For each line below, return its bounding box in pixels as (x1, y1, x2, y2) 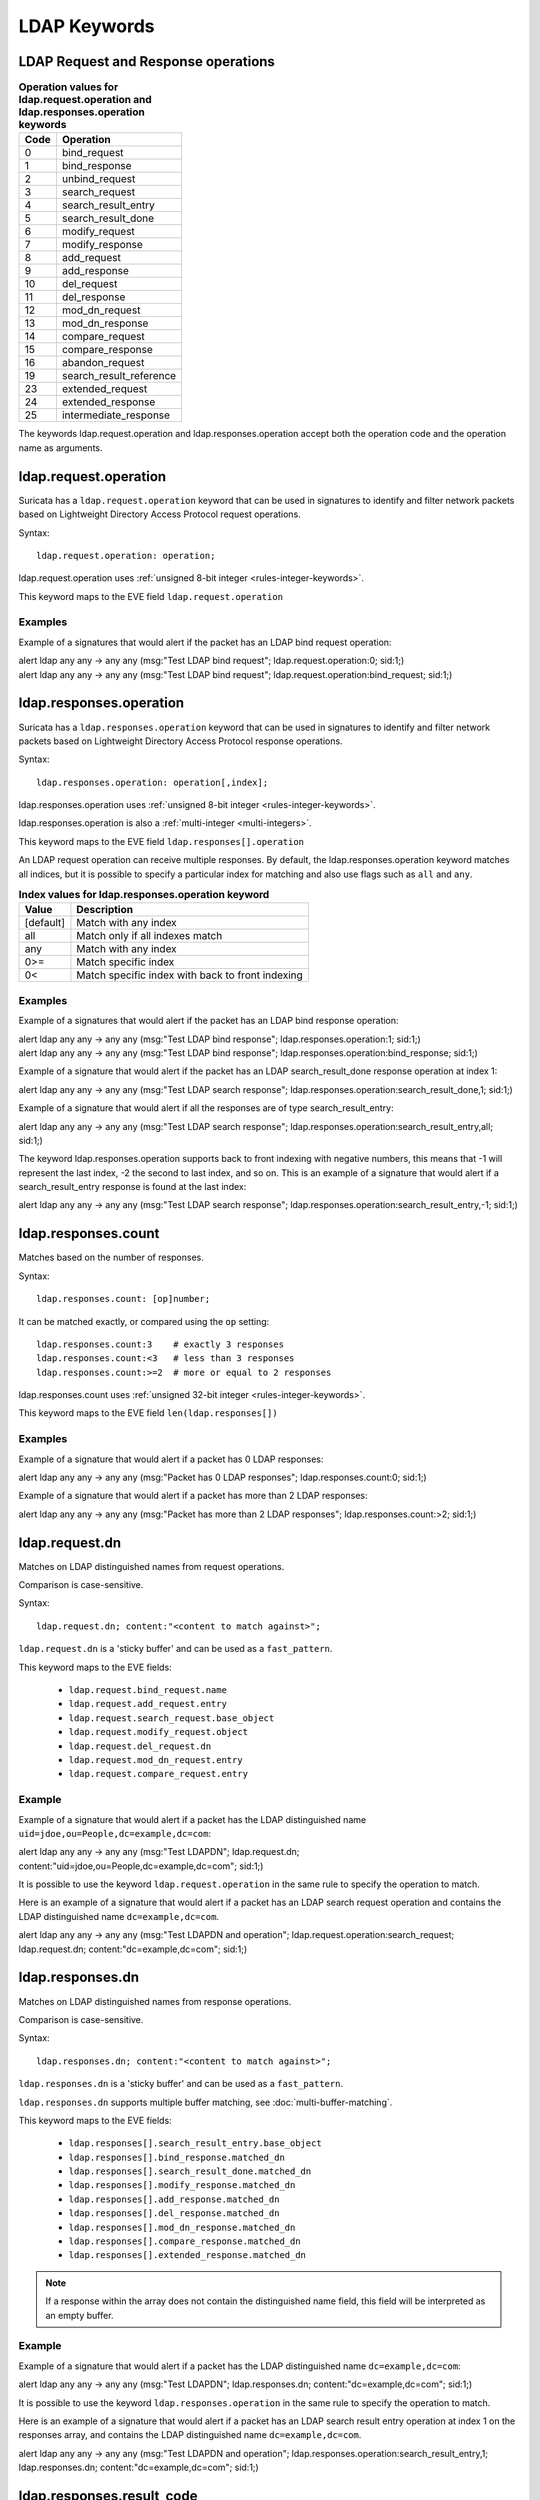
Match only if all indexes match (76, 929, 223, 943)
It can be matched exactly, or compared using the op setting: (18, 1315, 270, 1327)
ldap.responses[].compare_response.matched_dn (68, 2236, 301, 2247)
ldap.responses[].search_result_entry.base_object (68, 2138, 322, 2149)
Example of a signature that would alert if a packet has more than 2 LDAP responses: (18, 1490, 368, 1502)
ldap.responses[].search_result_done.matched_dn (68, 2166, 312, 2177)
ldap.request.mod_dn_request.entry (68, 1755, 244, 1765)
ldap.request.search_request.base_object (68, 1712, 275, 1724)
